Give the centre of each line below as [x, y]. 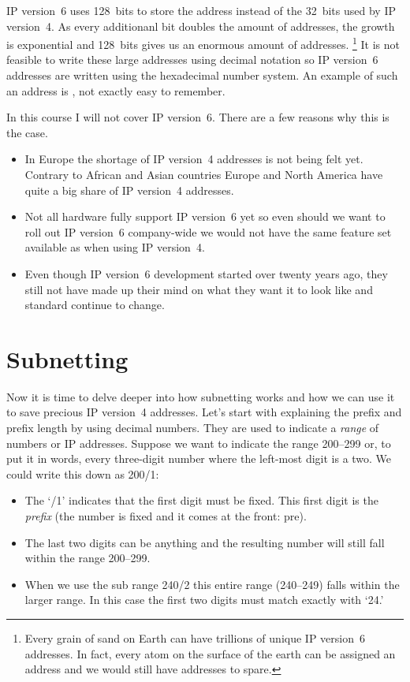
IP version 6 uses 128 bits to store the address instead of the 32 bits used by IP [201, 10]
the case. [27, 132]
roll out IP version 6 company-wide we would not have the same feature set [208, 231]
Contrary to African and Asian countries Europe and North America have [204, 174]
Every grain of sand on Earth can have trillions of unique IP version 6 [195, 638]
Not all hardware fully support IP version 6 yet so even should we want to [205, 216]
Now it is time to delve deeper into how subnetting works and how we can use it [201, 396]
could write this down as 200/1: [83, 473]
